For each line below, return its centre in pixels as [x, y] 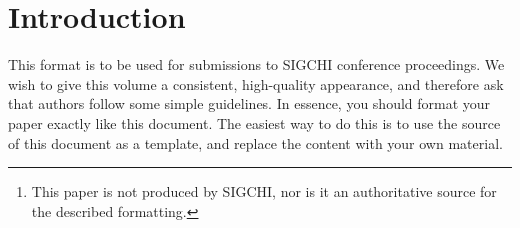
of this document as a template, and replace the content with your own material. [255, 142]
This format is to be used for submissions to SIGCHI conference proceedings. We [256, 64]
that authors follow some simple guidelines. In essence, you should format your [249, 103]
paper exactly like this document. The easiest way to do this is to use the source [254, 122]
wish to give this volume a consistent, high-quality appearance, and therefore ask [256, 83]
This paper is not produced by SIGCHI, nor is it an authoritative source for [264, 191]
